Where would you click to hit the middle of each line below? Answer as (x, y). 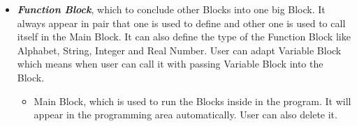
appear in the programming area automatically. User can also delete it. (185, 115)
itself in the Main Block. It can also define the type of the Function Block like (184, 37)
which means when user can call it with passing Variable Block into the (170, 64)
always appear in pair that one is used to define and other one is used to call (181, 23)
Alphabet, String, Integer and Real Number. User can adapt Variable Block (179, 50)
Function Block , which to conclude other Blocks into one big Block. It (171, 9)
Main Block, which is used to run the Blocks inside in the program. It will (192, 101)
